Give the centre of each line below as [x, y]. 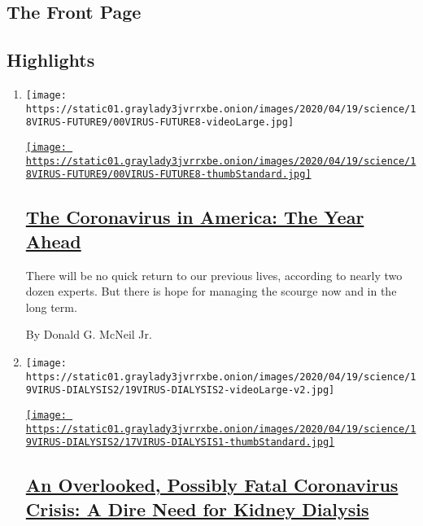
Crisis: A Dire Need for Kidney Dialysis [197, 508]
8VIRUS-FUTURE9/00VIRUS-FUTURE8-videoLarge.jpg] [160, 123]
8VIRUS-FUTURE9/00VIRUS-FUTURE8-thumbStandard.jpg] [168, 175]
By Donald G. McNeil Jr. [89, 334]
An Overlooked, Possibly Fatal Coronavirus [212, 485]
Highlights [51, 60]
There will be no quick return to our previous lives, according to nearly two [214, 275]
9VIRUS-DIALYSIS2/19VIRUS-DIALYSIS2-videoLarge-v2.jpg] [180, 390]
